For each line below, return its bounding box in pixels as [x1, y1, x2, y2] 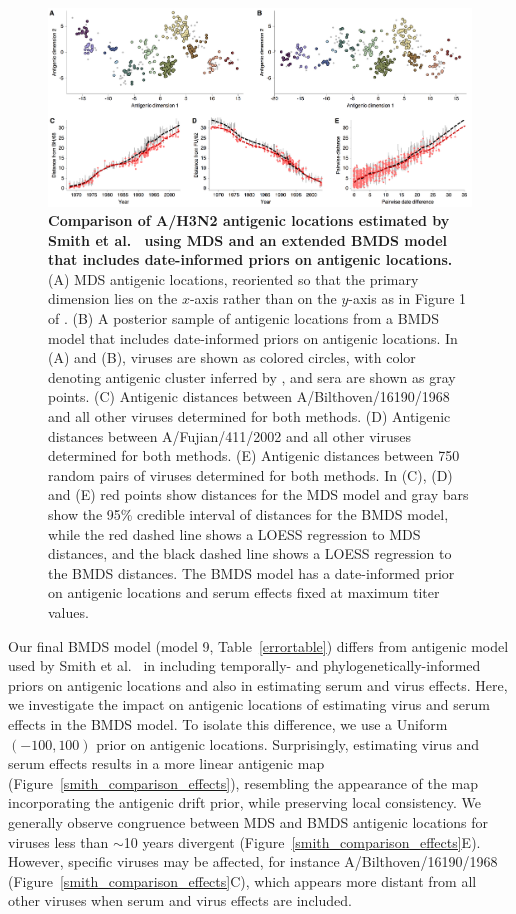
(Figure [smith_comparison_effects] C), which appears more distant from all [8, 870, 477, 891]
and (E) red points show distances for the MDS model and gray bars [48, 484, 469, 505]
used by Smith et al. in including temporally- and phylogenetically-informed [8, 655, 481, 676]
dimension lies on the [48, 288, 178, 309]
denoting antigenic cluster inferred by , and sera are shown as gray [48, 366, 456, 387]
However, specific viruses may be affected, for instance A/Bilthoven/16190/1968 [8, 851, 498, 872]
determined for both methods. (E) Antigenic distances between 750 [48, 445, 460, 466]
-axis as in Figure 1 [348, 288, 467, 309]
